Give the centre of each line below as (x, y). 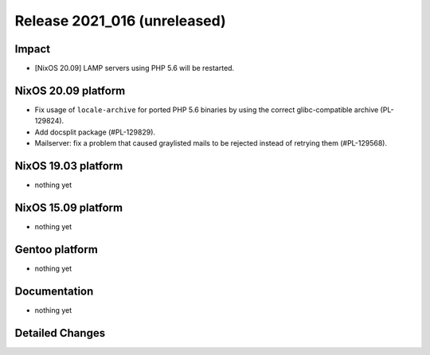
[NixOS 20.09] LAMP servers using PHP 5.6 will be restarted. (135, 68)
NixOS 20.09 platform (70, 90)
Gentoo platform (57, 250)
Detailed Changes (60, 333)
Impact (33, 49)
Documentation (54, 291)
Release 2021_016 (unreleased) (120, 21)
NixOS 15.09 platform (69, 207)
